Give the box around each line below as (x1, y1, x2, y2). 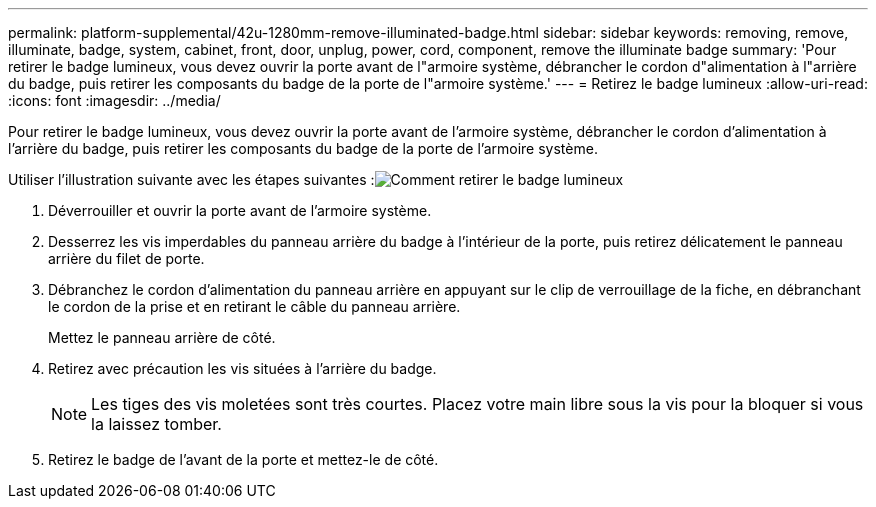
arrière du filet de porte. (48, 250, 205, 267)
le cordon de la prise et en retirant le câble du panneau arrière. (48, 298, 461, 315)
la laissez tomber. (91, 414, 222, 434)
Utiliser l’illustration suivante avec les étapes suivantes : (8, 171, 375, 188)
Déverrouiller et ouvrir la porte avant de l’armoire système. (48, 202, 432, 219)
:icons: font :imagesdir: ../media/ (8, 92, 221, 109)
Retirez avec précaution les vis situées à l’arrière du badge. (48, 360, 437, 377)
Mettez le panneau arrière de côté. (48, 329, 276, 346)
